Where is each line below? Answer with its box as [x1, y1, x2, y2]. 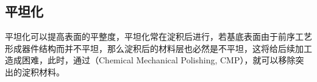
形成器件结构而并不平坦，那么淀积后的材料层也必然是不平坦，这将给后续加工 [5, 42, 312, 54]
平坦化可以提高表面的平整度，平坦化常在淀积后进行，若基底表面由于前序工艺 [5, 30, 312, 43]
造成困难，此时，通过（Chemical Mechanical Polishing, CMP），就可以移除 [5, 54, 296, 66]
